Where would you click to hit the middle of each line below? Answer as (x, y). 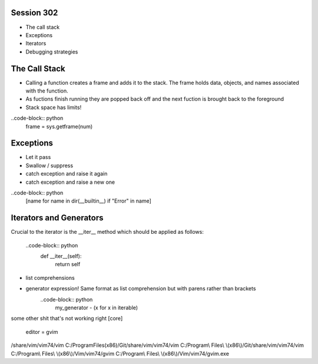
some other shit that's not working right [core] (67, 319)
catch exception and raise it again (67, 174)
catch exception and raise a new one (70, 182)
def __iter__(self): (61, 256)
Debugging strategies (52, 52)
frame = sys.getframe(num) (59, 126)
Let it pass (38, 157)
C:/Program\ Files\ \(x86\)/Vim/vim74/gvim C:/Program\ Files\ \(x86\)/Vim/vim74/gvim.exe (120, 353)
